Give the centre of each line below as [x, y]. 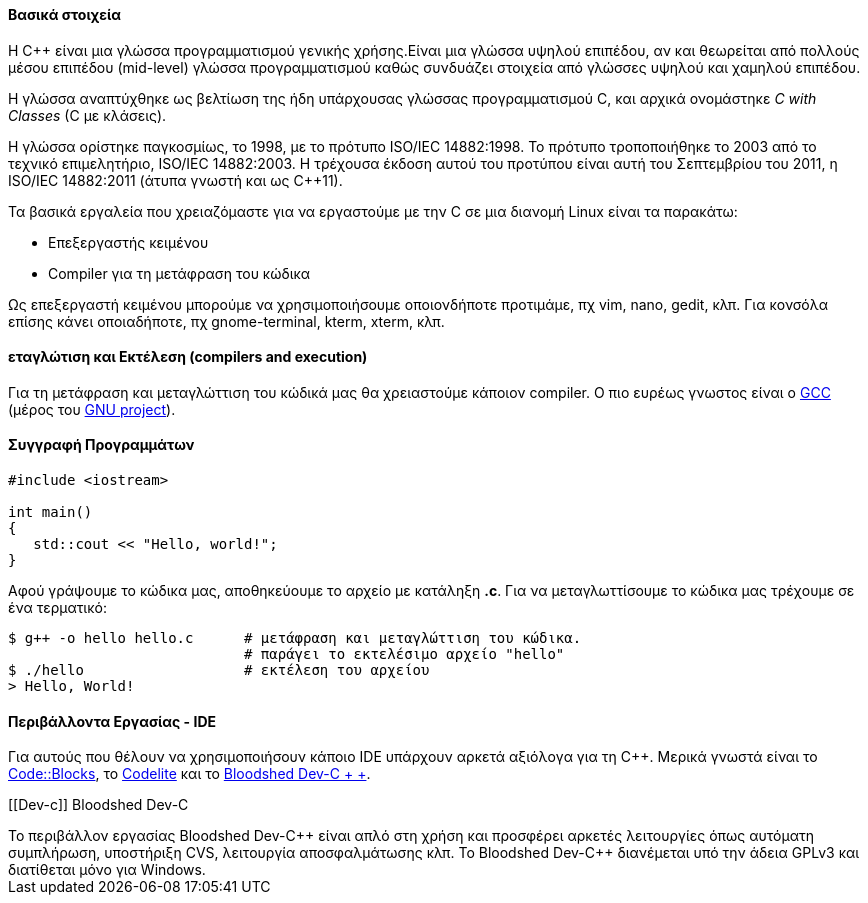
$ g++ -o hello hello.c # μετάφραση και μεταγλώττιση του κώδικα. [295, 638]
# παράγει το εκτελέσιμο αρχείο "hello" [404, 654]
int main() [50, 512]
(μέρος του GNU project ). [92, 409]
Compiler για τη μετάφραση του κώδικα [179, 273]
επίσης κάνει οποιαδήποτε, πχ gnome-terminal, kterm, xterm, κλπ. [226, 321]
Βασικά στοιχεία [65, 14]
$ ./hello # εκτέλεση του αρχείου [219, 670]
